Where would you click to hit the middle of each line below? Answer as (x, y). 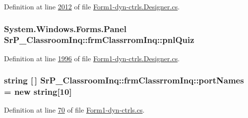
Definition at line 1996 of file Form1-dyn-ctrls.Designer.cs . (92, 58)
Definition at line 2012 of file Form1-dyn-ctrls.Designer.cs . (92, 6)
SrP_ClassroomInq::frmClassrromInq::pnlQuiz (99, 40)
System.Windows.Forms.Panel (65, 28)
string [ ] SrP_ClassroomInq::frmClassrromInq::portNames (124, 80)
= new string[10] (38, 92)
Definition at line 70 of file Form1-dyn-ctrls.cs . (74, 110)
